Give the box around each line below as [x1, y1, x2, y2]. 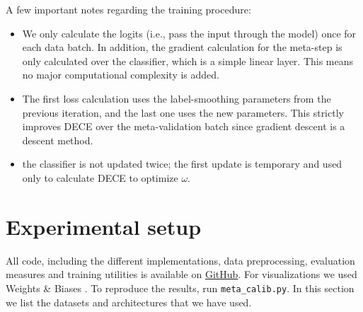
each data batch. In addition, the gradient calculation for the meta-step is [22, 40, 342, 54]
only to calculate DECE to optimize [22, 170, 178, 185]
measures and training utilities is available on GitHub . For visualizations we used [6, 267, 357, 282]
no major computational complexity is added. [22, 67, 219, 82]
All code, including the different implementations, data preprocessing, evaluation [6, 253, 355, 267]
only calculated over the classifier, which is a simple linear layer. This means [22, 53, 354, 68]
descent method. [22, 132, 93, 147]
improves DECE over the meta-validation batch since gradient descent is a [22, 119, 345, 134]
